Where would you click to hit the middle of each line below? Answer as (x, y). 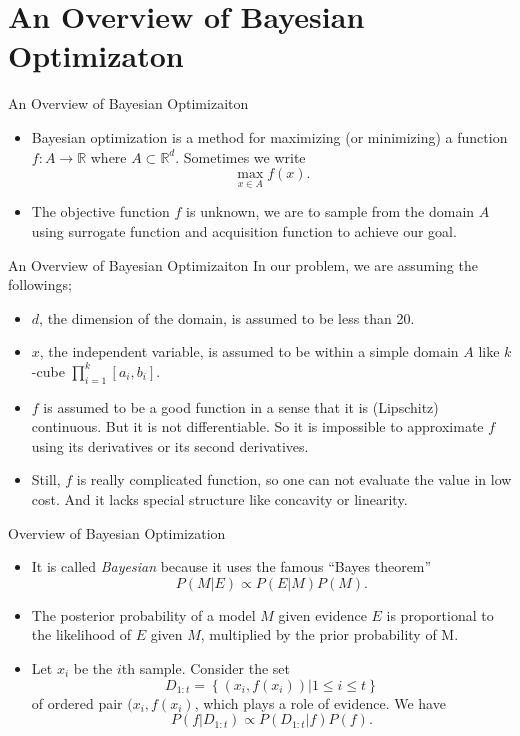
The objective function (100, 211)
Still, (46, 479)
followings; (40, 284)
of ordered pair (77, 702)
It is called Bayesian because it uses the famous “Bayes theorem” (231, 566)
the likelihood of (81, 634)
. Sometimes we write (240, 156)
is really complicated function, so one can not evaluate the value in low (294, 479)
